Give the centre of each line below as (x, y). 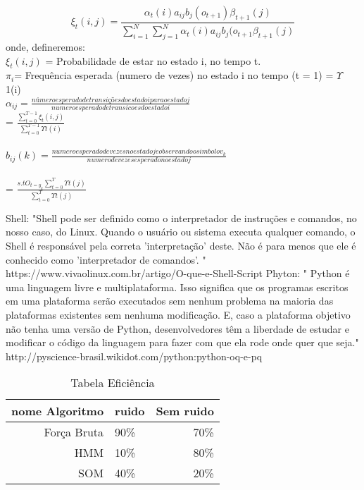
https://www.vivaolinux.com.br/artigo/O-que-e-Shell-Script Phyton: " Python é (178, 273)
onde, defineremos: (45, 46)
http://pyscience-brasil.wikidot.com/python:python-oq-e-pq (134, 356)
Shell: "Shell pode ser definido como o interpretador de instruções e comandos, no (181, 218)
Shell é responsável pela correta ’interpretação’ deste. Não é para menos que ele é (181, 245)
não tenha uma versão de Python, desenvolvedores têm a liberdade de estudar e (177, 328)
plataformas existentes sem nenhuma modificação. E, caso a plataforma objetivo (178, 314)
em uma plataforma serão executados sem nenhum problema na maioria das (170, 301)
